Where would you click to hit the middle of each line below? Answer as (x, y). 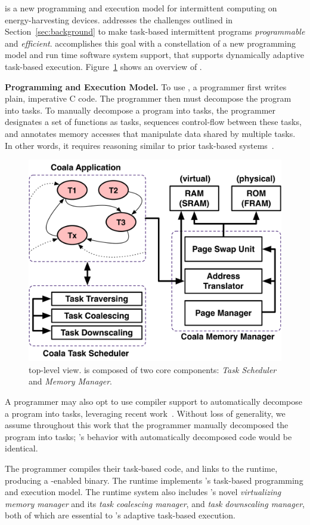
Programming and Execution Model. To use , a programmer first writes (146, 86)
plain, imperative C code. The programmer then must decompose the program (148, 98)
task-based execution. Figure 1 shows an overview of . (103, 66)
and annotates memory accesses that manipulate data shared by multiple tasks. (150, 133)
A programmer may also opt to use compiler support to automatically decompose (154, 401)
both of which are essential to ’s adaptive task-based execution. (120, 515)
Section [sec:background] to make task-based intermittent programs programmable (155, 31)
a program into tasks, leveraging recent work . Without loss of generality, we (145, 413)
